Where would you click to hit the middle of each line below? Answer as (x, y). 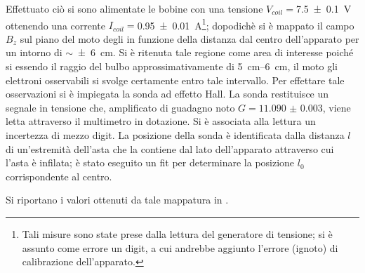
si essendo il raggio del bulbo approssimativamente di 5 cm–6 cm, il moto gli (172, 66)
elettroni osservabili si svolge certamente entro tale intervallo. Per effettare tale (175, 80)
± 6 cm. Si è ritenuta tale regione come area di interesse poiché (216, 52)
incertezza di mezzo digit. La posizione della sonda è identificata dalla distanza (175, 135)
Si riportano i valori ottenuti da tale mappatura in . (117, 200)
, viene (337, 107)
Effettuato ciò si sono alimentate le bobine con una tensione (134, 8)
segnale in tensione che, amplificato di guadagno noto (120, 107)
